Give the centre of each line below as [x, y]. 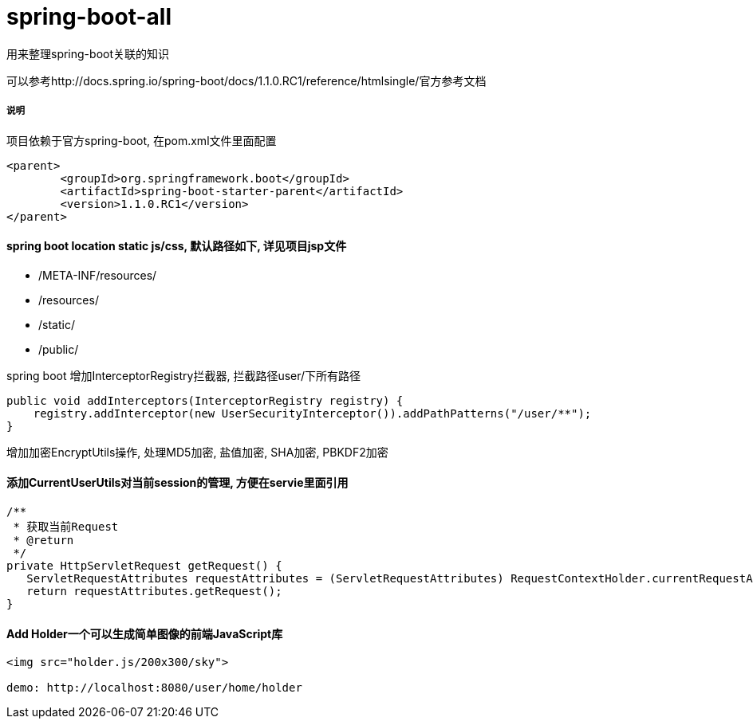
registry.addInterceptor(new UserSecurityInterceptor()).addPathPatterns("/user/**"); [312, 413]
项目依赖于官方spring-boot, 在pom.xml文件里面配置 [142, 140]
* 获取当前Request [66, 526]
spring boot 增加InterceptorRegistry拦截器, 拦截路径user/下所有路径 [184, 375]
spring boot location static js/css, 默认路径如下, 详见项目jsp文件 [177, 246]
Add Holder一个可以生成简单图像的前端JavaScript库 [145, 633]
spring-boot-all [89, 17]
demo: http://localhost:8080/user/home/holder [154, 688]
